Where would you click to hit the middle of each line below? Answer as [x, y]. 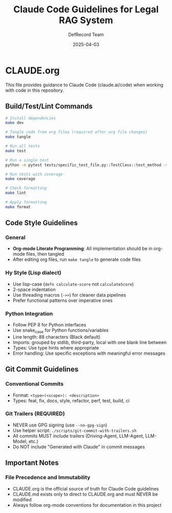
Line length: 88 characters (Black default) [57, 337]
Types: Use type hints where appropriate [56, 347]
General [15, 238]
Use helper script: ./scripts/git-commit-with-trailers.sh [74, 430]
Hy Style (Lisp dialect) [33, 273]
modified [22, 499]
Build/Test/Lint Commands [49, 106]
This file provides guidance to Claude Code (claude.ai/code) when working [84, 85]
